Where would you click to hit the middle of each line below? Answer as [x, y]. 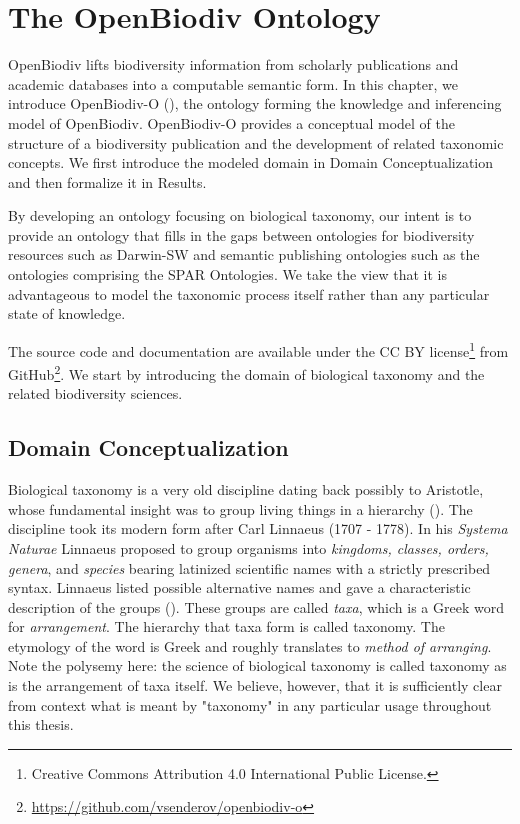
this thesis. [41, 724]
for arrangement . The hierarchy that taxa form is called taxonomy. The [226, 626]
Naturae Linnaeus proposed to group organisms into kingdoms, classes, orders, [248, 547]
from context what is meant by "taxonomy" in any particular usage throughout [250, 704]
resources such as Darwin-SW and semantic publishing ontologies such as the [244, 254]
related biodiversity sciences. [95, 393]
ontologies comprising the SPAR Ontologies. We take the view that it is [227, 274]
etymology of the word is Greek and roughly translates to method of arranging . [250, 645]
